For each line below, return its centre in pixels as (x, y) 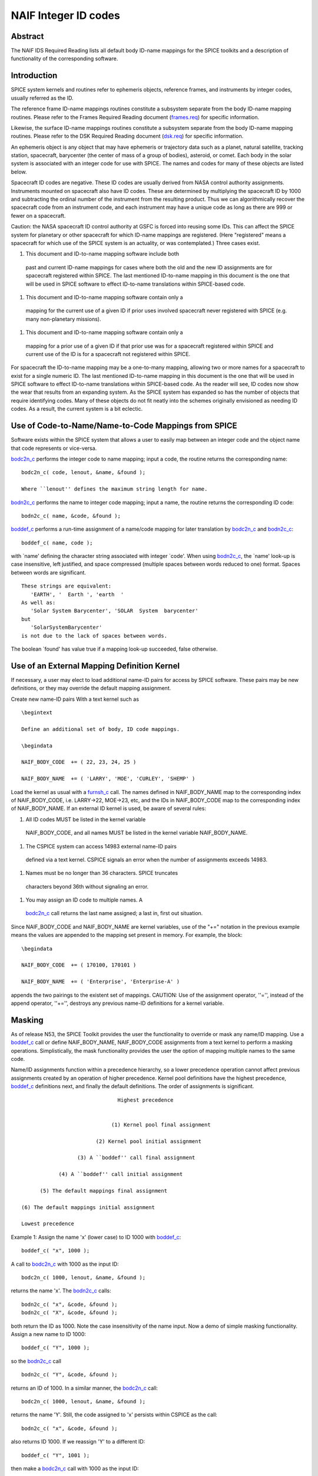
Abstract (27, 36)
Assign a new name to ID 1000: (49, 1334)
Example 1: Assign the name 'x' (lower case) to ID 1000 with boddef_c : (96, 1237)
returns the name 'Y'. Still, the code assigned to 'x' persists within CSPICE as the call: (114, 1415)
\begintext (37, 713)
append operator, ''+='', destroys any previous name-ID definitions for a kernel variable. (117, 1003)
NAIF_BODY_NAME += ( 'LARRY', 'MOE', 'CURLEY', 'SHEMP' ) (108, 779)
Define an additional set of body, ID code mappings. (100, 729)
